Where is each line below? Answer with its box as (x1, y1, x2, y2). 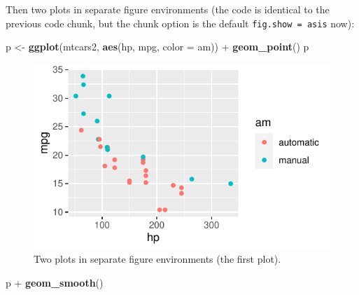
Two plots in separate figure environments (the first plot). (34, 252, 281, 266)
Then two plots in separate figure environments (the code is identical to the (6, 2, 330, 16)
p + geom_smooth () (6, 275, 104, 290)
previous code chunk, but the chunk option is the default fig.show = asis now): (6, 15, 355, 30)
